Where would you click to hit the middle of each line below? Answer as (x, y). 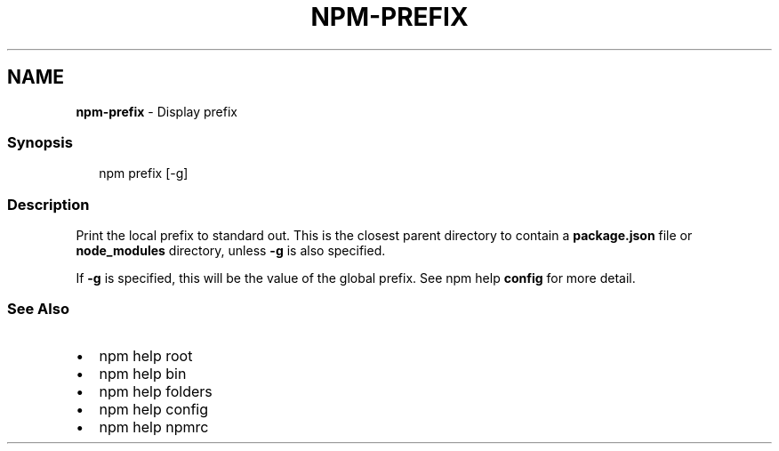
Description (48, 204)
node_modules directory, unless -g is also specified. (231, 251)
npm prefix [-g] (144, 173)
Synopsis (40, 142)
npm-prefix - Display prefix (157, 111)
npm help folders (156, 391)
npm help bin (143, 373)
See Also (38, 309)
